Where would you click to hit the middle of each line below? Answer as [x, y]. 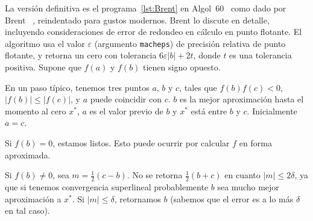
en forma [255, 143]
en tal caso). [27, 210]
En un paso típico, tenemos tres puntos [77, 87]
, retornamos [138, 198]
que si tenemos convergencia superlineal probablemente [107, 187]
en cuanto [242, 175]
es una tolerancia [261, 55]
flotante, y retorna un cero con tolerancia [81, 55]
